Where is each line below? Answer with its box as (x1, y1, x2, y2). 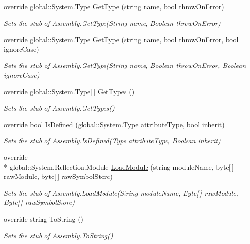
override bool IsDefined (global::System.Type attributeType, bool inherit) (4, 119, 225, 129)
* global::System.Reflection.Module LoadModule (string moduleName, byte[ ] (4, 161, 234, 172)
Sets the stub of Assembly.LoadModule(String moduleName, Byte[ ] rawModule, (4, 187, 238, 198)
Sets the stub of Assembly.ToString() (4, 230, 113, 240)
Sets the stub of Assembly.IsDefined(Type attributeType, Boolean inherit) (4, 135, 221, 146)
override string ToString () (4, 213, 83, 223)
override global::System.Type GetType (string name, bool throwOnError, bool (4, 34, 239, 44)
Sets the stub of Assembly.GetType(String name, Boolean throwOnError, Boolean (4, 60, 246, 70)
